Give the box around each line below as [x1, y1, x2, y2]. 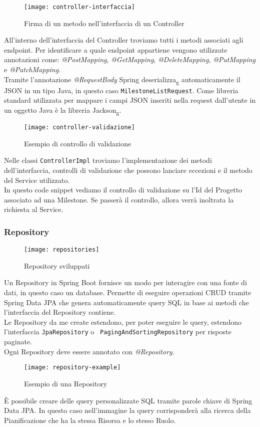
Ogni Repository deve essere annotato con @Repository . [4, 346, 174, 356]
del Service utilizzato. [4, 174, 70, 185]
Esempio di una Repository [24, 378, 107, 388]
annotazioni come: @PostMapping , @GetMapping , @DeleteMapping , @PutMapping [4, 54, 256, 65]
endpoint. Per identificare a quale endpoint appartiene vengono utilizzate [4, 44, 227, 55]
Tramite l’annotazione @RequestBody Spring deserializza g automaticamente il [4, 74, 240, 86]
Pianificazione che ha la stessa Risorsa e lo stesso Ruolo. [4, 414, 176, 425]
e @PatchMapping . [4, 64, 61, 75]
